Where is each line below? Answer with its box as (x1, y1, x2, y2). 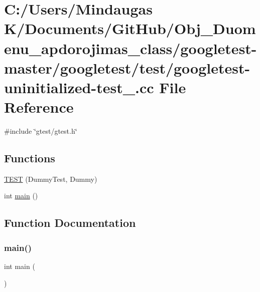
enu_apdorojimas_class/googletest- (4, 38, 257, 58)
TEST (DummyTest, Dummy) (4, 173, 97, 184)
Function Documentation (4, 215, 136, 230)
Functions (4, 150, 55, 166)
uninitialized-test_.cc (4, 77, 154, 97)
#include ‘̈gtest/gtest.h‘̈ (4, 126, 77, 136)
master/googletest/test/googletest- (4, 57, 250, 78)
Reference (4, 97, 74, 117)
